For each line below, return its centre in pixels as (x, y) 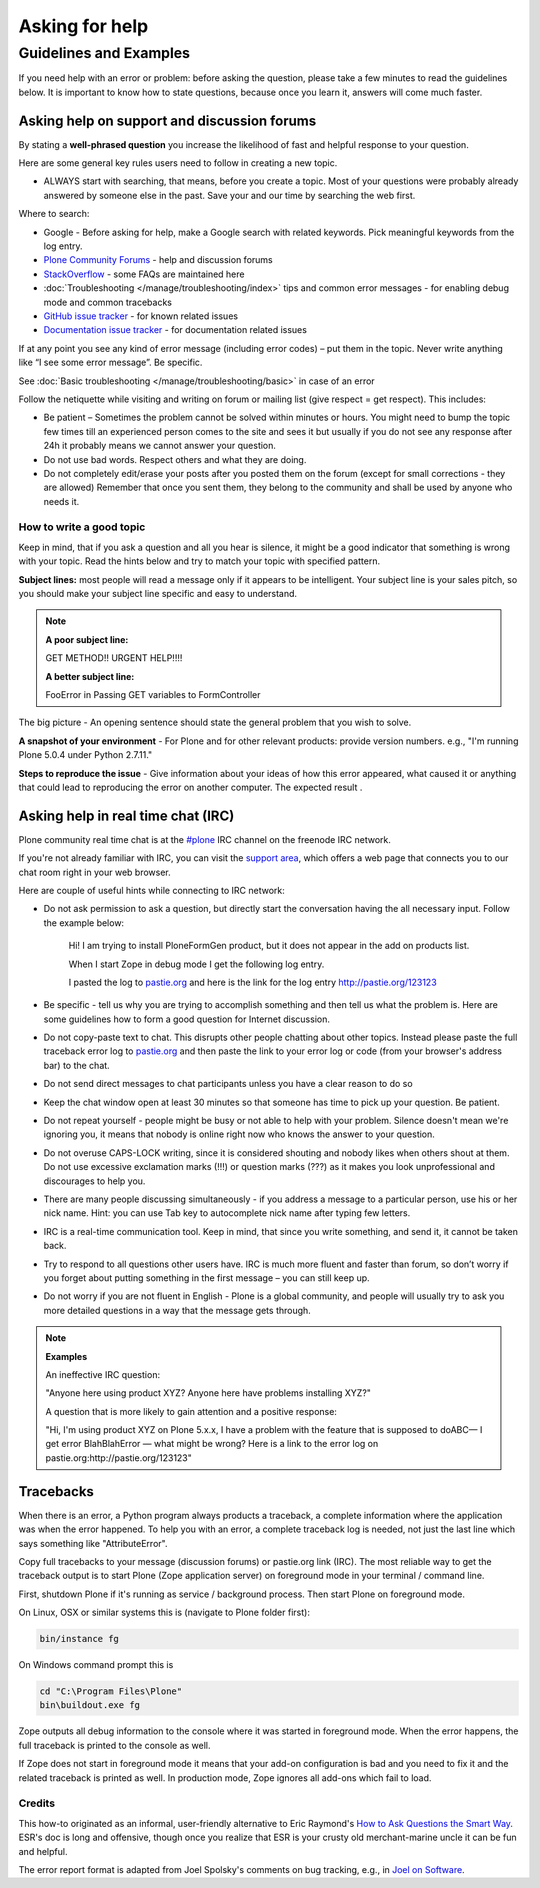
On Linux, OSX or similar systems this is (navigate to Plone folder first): (164, 1612)
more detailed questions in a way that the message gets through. (177, 1310)
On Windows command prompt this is (96, 1665)
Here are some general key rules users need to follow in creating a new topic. (178, 163)
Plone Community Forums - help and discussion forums (158, 260)
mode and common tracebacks (108, 302)
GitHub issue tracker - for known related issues (141, 316)
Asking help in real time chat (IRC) (126, 815)
